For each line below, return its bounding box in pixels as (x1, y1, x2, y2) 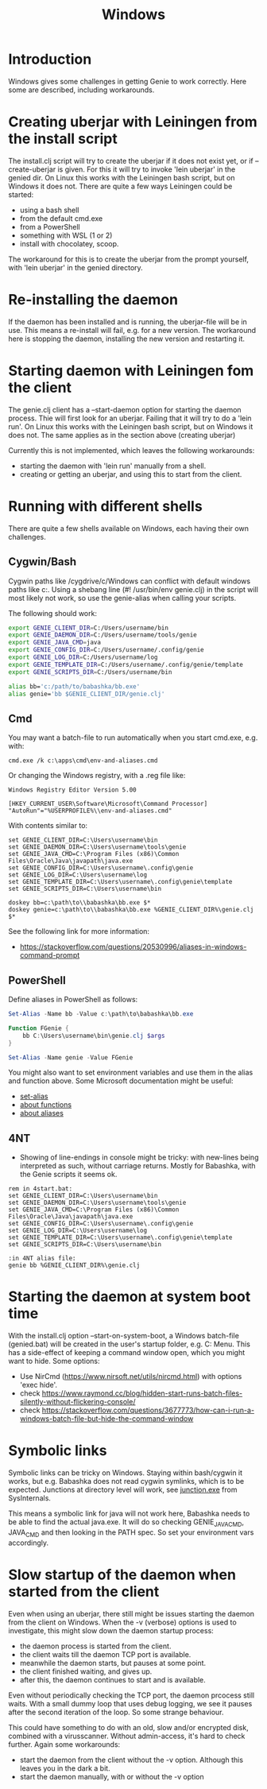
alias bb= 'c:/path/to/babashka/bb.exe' (8, 682, 141, 691)
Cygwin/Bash (8, 555, 77, 569)
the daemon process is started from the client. (19, 1641, 172, 1651)
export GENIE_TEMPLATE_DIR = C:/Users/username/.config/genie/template (8, 660, 244, 668)
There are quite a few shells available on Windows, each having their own (8, 523, 249, 533)
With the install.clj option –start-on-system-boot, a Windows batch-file (8, 1331, 240, 1341)
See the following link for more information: (8, 927, 149, 936)
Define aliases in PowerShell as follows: (8, 995, 138, 1004)
